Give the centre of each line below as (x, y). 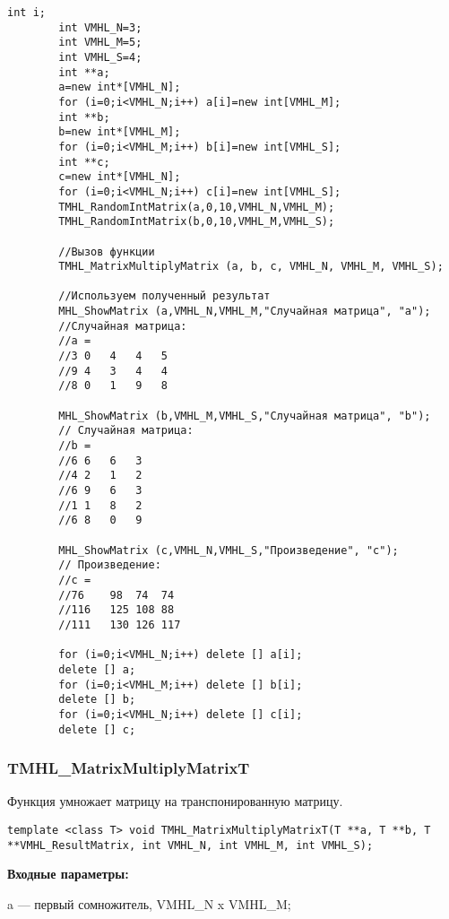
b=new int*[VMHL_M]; (120, 132)
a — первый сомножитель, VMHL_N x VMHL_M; (149, 903)
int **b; (84, 117)
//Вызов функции (107, 251)
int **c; (84, 162)
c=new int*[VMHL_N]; (120, 177)
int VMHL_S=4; (100, 57)
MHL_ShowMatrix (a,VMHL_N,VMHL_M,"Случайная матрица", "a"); (245, 312)
